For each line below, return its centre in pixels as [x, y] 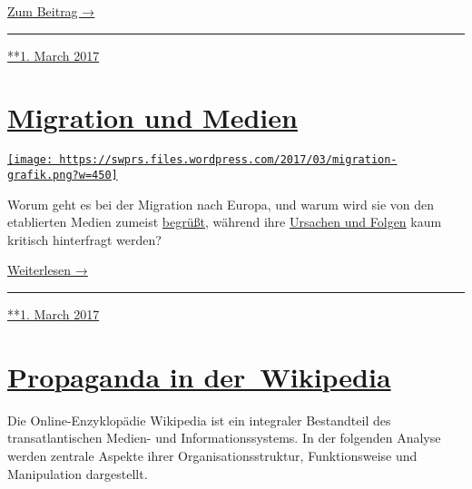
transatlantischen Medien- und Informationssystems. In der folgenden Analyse [224, 438]
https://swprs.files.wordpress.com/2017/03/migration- [228, 160]
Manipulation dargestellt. [78, 473]
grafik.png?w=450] [63, 175]
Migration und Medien [152, 117]
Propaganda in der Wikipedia [199, 376]
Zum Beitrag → [51, 11]
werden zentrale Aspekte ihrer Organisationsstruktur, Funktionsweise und [212, 455]
